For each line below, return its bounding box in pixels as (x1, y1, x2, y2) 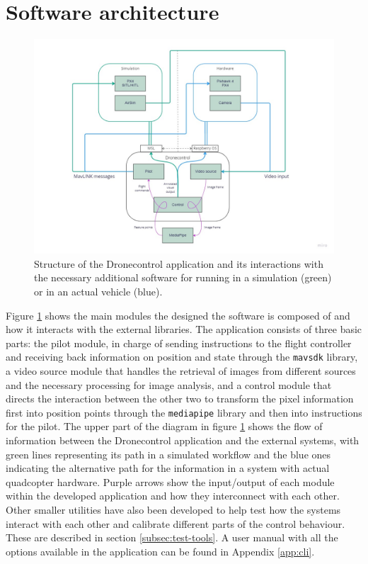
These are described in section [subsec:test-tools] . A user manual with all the (6, 530, 338, 545)
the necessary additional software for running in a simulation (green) (34, 270, 332, 285)
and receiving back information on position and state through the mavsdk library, (6, 349, 358, 364)
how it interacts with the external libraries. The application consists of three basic (6, 322, 362, 337)
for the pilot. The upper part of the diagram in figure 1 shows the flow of (6, 419, 323, 434)
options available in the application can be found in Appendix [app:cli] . (6, 543, 315, 558)
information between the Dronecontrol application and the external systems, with (6, 433, 360, 448)
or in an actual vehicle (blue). (34, 284, 163, 298)
